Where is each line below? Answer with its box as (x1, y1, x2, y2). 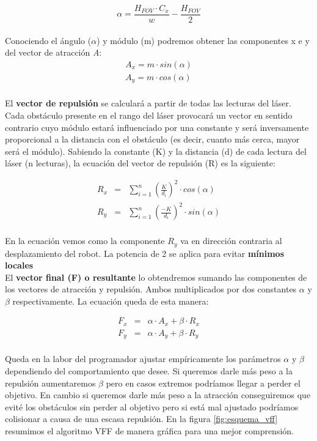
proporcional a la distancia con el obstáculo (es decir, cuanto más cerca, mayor (5, 133, 300, 146)
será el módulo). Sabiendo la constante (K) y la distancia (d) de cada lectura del (5, 144, 307, 157)
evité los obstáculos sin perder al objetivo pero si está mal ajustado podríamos (5, 400, 299, 413)
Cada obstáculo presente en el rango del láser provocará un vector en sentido (5, 108, 293, 121)
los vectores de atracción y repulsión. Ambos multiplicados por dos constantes (5, 283, 297, 295)
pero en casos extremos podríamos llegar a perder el (106, 376, 301, 389)
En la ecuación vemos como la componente (5, 234, 165, 247)
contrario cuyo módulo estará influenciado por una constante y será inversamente (5, 120, 309, 133)
